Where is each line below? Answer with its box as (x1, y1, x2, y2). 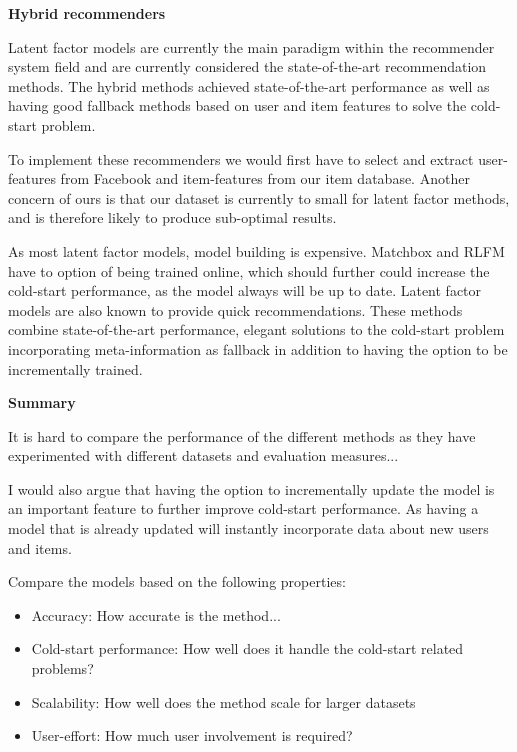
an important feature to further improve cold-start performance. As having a (8, 498, 479, 519)
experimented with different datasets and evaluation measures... (8, 445, 399, 466)
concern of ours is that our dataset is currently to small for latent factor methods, (8, 187, 510, 208)
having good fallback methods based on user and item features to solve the (8, 95, 467, 116)
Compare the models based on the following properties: (8, 571, 346, 592)
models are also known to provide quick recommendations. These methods (8, 299, 463, 320)
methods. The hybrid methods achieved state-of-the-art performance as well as (8, 75, 490, 96)
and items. (8, 537, 72, 558)
